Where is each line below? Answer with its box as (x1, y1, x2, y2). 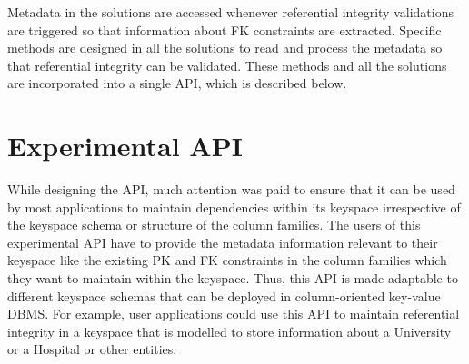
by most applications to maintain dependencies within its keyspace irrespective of (7, 197, 461, 216)
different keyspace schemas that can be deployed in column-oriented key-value (7, 286, 441, 305)
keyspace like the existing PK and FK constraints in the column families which (7, 251, 447, 270)
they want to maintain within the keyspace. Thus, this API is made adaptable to (7, 269, 458, 288)
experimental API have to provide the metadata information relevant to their (7, 232, 438, 251)
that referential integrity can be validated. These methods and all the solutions (7, 55, 447, 74)
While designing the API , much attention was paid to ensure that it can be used (7, 180, 455, 199)
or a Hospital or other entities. (7, 339, 177, 359)
